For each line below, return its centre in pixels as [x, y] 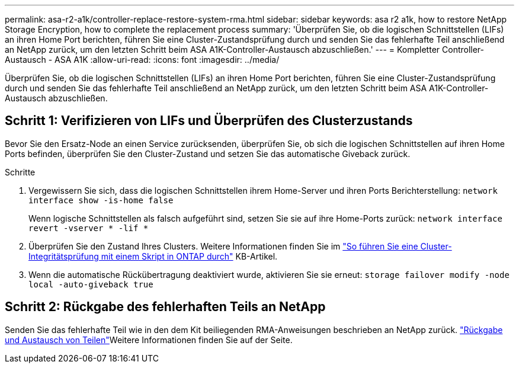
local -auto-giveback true [91, 284]
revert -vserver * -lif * [89, 228]
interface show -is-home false [101, 200]
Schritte [20, 172]
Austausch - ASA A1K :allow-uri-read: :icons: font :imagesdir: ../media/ [142, 60]
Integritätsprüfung [64, 256]
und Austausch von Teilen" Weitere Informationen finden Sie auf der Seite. [149, 340]
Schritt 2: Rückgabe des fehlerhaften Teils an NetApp [165, 307]
